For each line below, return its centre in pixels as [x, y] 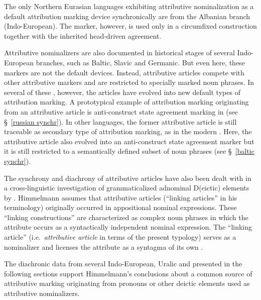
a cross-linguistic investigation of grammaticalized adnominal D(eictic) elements [127, 188]
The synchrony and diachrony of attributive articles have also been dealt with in [128, 178]
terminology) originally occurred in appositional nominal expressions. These [120, 207]
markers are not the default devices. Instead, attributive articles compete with [124, 72]
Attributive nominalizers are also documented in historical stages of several [119, 53]
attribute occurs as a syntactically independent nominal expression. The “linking [128, 227]
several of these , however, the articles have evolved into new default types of [122, 92]
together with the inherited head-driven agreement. [83, 35]
